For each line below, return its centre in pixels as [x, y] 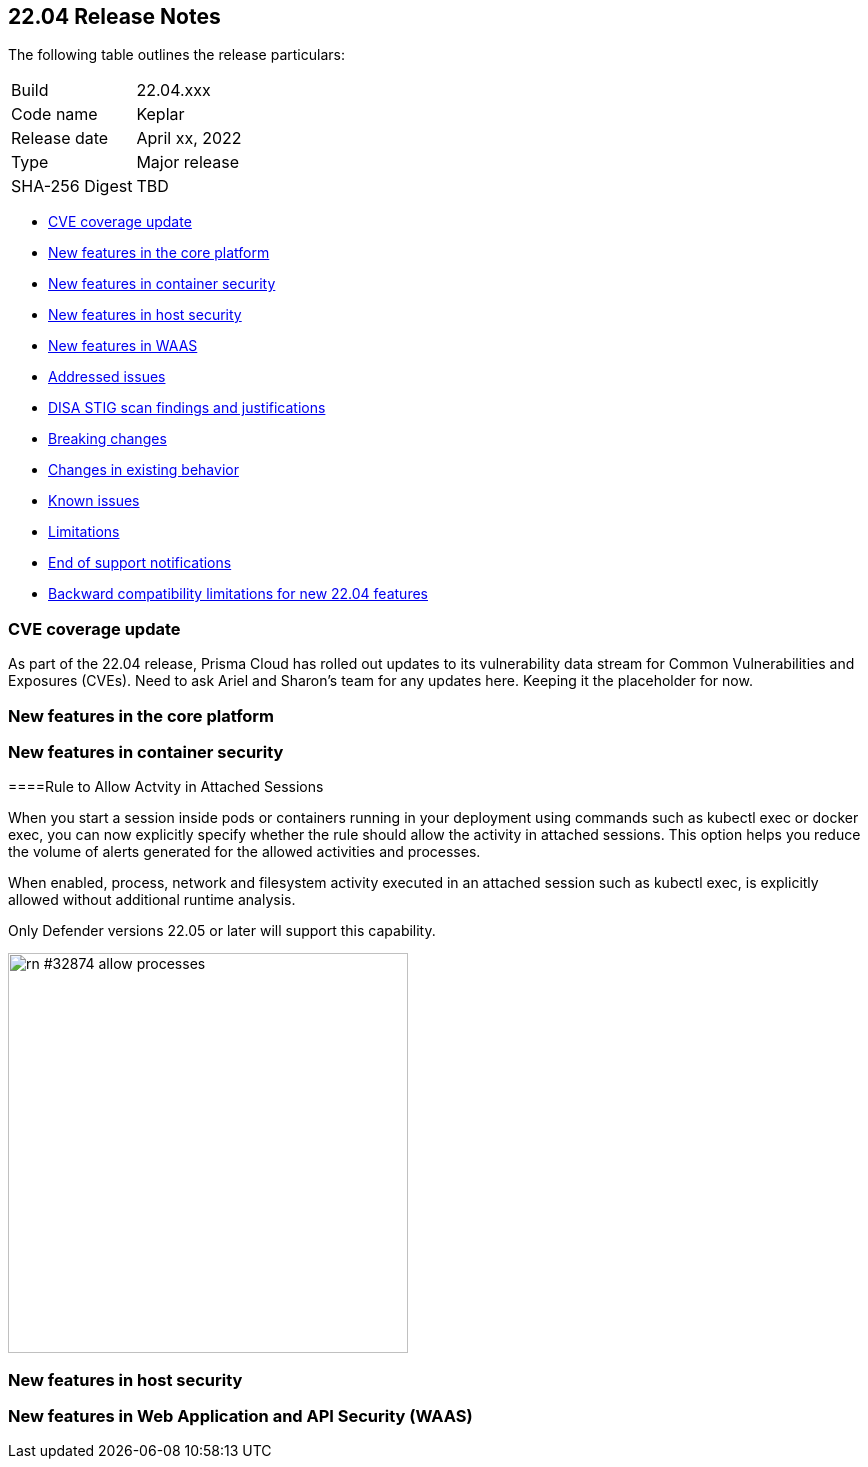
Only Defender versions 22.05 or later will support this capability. [222, 931]
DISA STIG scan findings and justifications [187, 408]
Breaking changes [107, 439]
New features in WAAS [123, 346]
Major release [188, 162]
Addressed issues [107, 377]
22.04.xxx [173, 90]
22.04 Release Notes [114, 16]
